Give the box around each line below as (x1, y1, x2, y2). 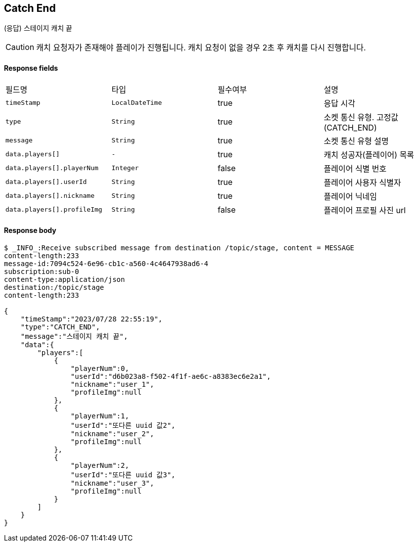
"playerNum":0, (70, 364, 129, 372)
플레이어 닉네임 (324, 191, 377, 201)
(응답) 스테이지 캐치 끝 (4, 24, 72, 33)
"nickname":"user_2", (70, 429, 154, 438)
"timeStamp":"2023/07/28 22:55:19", (20, 315, 163, 323)
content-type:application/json (4, 275, 125, 283)
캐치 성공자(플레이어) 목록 (324, 149, 415, 160)
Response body (4, 226, 56, 235)
